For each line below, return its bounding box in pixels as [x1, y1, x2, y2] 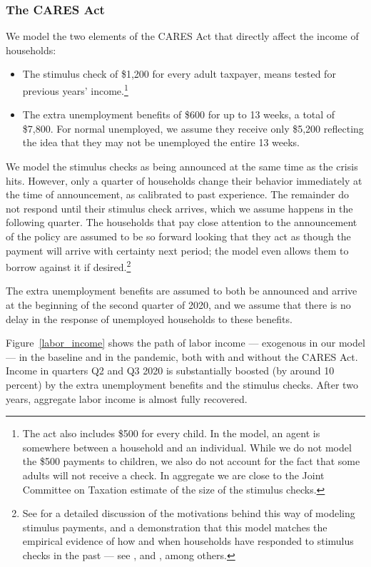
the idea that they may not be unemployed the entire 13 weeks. [22, 135, 300, 150]
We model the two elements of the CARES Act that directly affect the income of [6, 29, 359, 44]
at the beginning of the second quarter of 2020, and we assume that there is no [6, 297, 351, 312]
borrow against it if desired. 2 [6, 257, 131, 274]
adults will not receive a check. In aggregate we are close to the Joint [22, 467, 325, 482]
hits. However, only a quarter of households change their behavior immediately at [6, 173, 362, 188]
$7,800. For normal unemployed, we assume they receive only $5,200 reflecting [22, 121, 364, 136]
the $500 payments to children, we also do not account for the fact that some [22, 454, 360, 469]
